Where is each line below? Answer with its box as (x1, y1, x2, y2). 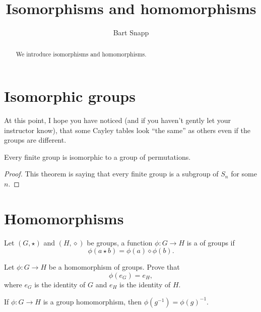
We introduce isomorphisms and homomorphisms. (16, 49, 147, 58)
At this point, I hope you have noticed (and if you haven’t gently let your (4, 115, 231, 126)
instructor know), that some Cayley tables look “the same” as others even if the (4, 124, 250, 135)
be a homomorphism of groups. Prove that (48, 262, 180, 272)
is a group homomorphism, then (43, 296, 142, 306)
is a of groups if (186, 237, 235, 247)
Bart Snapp (113, 27, 149, 38)
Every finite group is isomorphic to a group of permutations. (4, 151, 191, 162)
